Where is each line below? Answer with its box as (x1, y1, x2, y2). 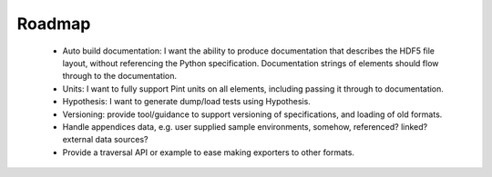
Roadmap (16, 14, 91, 34)
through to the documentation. (62, 71, 178, 82)
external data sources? (62, 134, 149, 145)
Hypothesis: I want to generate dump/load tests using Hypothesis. (62, 96, 312, 107)
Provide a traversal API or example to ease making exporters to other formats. (62, 146, 355, 158)
